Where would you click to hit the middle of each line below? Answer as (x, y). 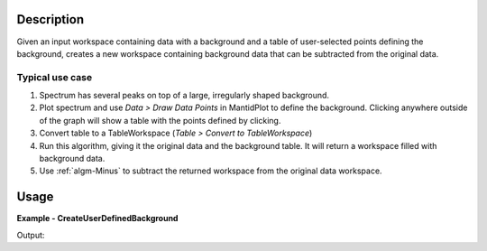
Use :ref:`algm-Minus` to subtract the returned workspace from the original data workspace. (211, 171)
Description (51, 19)
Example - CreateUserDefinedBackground (97, 218)
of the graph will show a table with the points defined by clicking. (160, 120)
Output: (31, 235)
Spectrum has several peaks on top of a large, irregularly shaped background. (184, 96)
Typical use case (55, 77)
